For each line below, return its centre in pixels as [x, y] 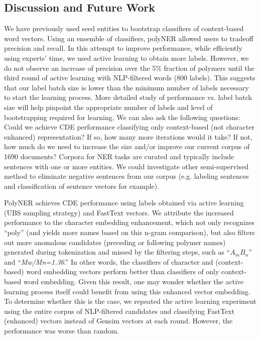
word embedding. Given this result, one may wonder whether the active [134, 281]
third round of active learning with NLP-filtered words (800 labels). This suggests [130, 78]
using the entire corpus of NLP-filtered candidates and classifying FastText [119, 311]
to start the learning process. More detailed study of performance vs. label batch [128, 97]
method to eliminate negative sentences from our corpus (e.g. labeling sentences [126, 176]
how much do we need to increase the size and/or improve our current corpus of [127, 146]
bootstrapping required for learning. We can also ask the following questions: [122, 117]
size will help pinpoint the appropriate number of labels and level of [108, 107]
